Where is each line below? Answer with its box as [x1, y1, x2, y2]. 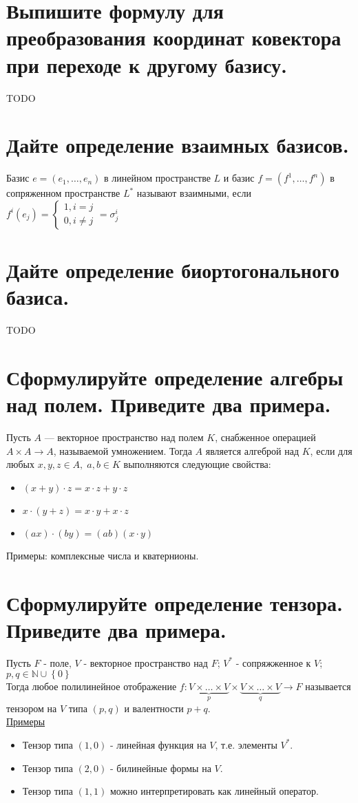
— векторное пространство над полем [44, 430, 204, 445]
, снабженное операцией [215, 430, 316, 445]
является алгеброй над [205, 443, 299, 458]
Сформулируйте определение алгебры [6, 363, 344, 391]
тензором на [6, 700, 57, 715]
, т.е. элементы [215, 737, 277, 751]
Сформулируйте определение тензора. [6, 588, 344, 617]
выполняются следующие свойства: [123, 457, 271, 471]
